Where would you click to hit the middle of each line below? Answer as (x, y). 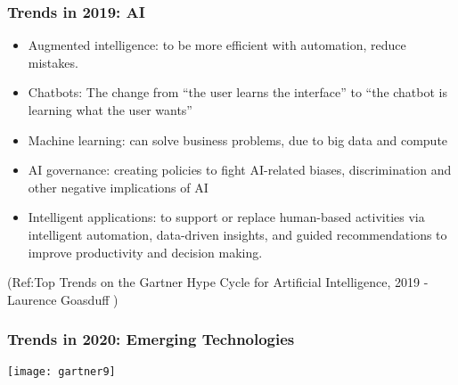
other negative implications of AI (118, 187)
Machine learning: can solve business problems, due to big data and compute (238, 139)
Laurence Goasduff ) (63, 299)
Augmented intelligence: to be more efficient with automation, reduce (217, 45)
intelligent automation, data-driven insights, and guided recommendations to (237, 234)
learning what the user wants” (110, 110)
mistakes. (53, 62)
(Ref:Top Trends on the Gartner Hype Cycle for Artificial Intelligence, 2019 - (218, 282)
